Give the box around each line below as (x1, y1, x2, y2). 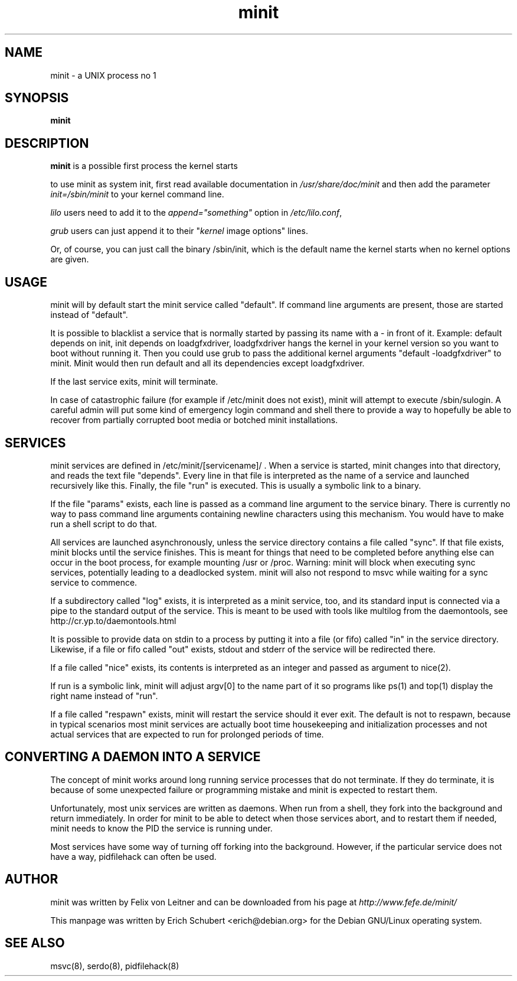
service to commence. (50, 577, 138, 587)
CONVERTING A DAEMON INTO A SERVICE (5, 749, 261, 765)
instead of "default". (50, 310, 128, 320)
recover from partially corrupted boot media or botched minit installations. (50, 415, 338, 425)
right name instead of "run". (50, 690, 158, 701)
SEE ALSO (5, 935, 65, 951)
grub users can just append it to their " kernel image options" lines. (50, 226, 308, 236)
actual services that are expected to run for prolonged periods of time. (50, 729, 324, 739)
